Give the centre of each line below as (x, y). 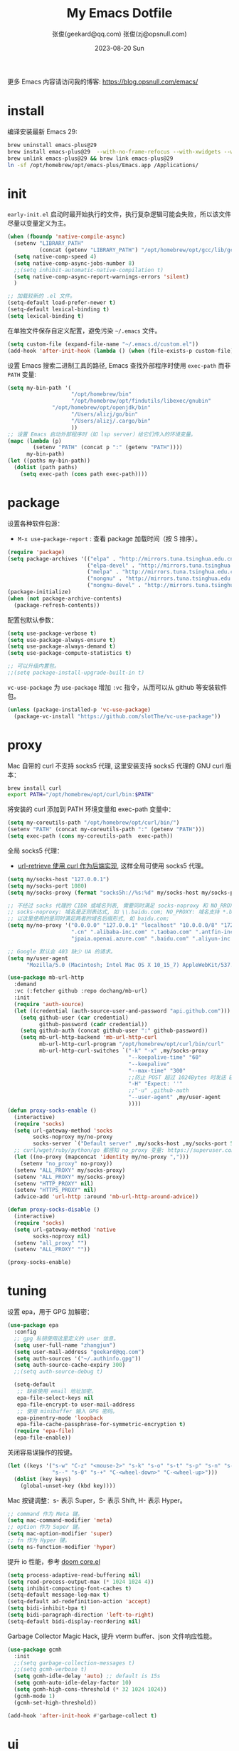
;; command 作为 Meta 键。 (45, 1514)
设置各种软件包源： (36, 523)
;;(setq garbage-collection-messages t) (74, 1663)
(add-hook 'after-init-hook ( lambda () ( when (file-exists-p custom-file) (121, 351)
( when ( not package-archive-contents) (65, 598)
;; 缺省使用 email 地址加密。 (57, 1391)
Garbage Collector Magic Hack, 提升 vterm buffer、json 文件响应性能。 (112, 1636)
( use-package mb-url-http (46, 978)
